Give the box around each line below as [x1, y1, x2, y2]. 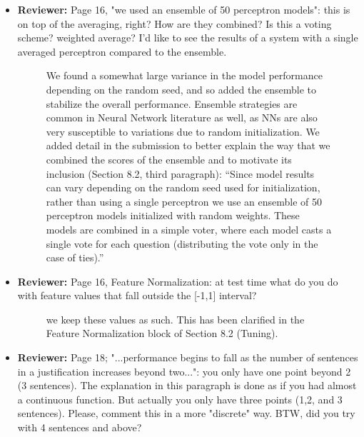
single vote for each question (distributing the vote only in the [46, 236, 318, 251]
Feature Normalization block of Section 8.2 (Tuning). [46, 326, 278, 341]
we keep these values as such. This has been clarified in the [46, 311, 305, 326]
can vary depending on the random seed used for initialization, [46, 180, 320, 195]
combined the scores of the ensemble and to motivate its [46, 151, 292, 166]
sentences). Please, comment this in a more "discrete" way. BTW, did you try [17, 406, 355, 421]
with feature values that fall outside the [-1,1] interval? [17, 288, 257, 303]
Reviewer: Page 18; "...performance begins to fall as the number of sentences [17, 350, 358, 365]
